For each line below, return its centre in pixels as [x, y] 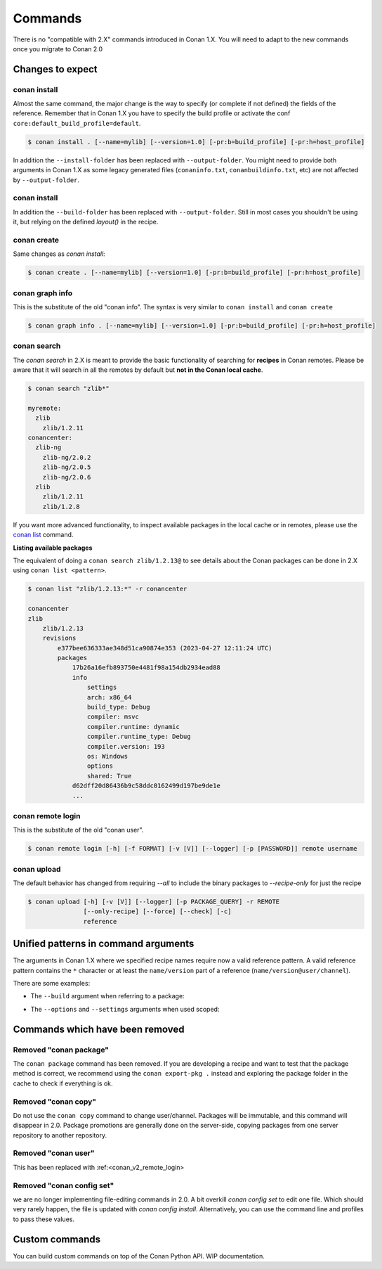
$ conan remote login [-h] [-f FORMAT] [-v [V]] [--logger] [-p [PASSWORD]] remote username [192, 849]
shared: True [109, 776]
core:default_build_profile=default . [77, 123]
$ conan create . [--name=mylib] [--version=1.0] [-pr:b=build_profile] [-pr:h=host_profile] [195, 273]
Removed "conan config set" [64, 1185]
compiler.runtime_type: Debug [139, 737]
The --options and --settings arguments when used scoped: [125, 1009]
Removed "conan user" [54, 1153]
